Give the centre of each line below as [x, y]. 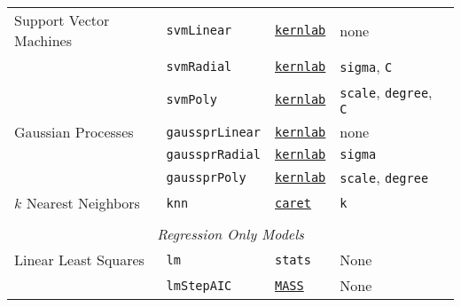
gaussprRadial [213, 154]
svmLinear [199, 30]
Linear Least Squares [79, 260]
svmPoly [191, 99]
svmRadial [199, 66]
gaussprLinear [213, 132]
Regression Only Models [230, 234]
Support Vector [62, 20]
